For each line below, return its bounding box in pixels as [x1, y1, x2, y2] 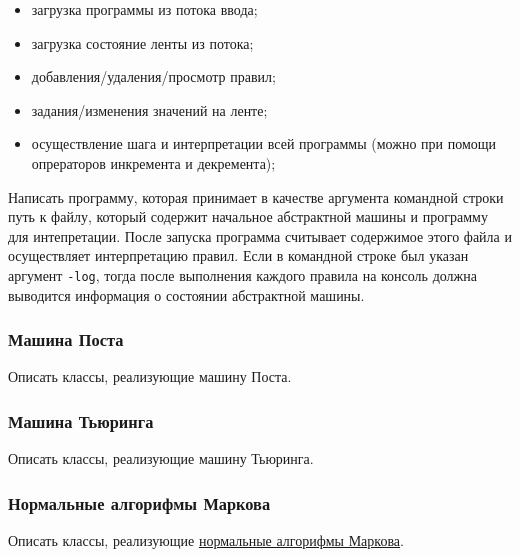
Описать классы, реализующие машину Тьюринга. [8, 448, 314, 469]
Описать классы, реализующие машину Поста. [8, 366, 292, 387]
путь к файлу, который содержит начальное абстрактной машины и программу [8, 206, 488, 227]
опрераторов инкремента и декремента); [31, 152, 276, 173]
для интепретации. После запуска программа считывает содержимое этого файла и [8, 225, 512, 246]
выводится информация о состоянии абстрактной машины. [8, 284, 365, 305]
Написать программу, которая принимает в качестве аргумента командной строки [8, 186, 504, 207]
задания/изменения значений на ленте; [31, 99, 268, 120]
